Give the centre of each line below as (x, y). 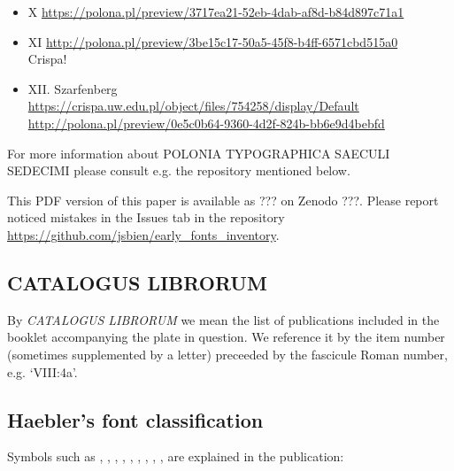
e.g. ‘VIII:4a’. (42, 371)
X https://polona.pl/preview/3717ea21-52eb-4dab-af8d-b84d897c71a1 (216, 12)
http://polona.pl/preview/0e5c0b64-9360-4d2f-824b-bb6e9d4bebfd (206, 123)
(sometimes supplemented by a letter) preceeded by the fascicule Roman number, (227, 354)
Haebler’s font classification (135, 419)
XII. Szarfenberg (73, 88)
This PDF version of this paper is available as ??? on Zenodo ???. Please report (223, 200)
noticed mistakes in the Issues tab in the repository (146, 217)
